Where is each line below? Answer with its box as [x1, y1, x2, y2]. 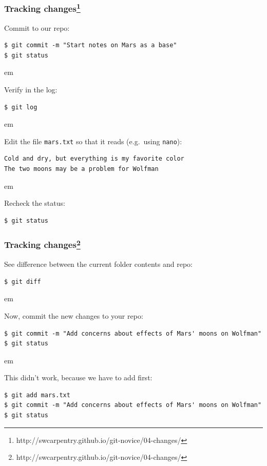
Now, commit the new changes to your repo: [4, 310, 143, 321]
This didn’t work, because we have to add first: [4, 372, 152, 383]
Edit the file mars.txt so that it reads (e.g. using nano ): [4, 135, 182, 146]
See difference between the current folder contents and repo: [4, 259, 193, 269]
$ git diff [4, 278, 41, 285]
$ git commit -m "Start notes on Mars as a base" [4, 42, 177, 49]
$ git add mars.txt [4, 391, 70, 399]
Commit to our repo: [4, 22, 70, 33]
